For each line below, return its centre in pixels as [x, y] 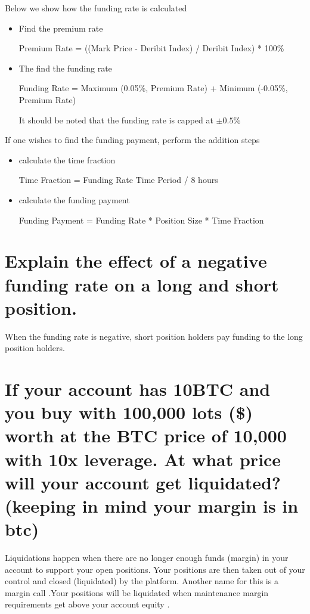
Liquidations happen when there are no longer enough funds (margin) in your [147, 558]
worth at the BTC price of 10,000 [146, 435]
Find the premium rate [61, 28]
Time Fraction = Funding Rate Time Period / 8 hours [118, 180]
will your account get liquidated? [143, 482]
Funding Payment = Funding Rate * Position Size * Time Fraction [141, 220]
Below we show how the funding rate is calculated [96, 8]
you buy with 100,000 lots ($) [129, 412]
